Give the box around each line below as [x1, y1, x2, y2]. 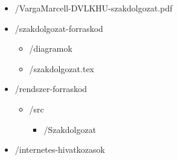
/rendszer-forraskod [14, 82, 87, 95]
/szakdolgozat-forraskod [14, 22, 103, 34]
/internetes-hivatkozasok [14, 143, 105, 156]
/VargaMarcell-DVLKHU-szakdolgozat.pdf [14, 2, 173, 14]
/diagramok [29, 42, 72, 55]
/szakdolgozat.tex [29, 62, 95, 75]
